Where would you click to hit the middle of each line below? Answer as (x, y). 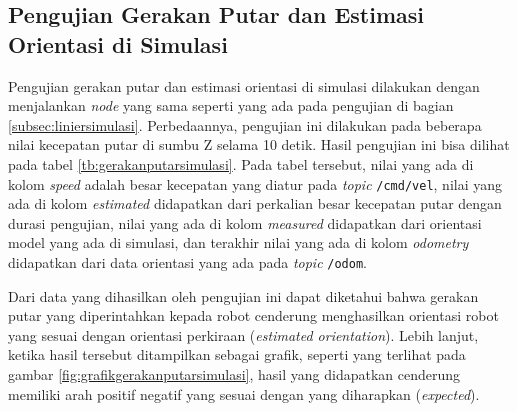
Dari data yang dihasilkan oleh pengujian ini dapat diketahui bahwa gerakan (243, 295)
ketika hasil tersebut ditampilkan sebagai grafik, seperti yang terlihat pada (237, 354)
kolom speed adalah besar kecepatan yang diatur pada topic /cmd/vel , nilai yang (255, 183)
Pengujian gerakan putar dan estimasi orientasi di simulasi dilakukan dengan (244, 85)
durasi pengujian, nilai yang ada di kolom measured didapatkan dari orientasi (245, 222)
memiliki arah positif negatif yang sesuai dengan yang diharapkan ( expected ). (244, 393)
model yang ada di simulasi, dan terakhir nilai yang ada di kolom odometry (238, 242)
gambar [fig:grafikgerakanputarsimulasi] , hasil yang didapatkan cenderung (234, 374)
